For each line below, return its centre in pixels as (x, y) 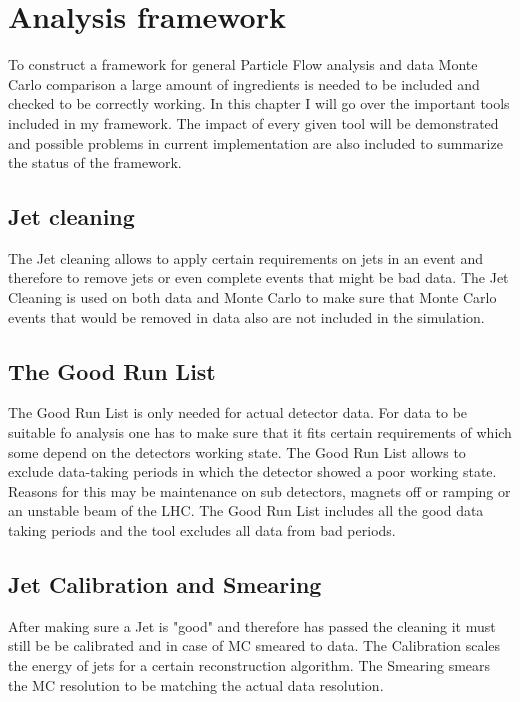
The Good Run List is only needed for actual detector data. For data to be (238, 412)
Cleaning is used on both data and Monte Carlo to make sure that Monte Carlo (252, 297)
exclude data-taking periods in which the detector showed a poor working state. (252, 471)
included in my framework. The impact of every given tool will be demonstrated (253, 122)
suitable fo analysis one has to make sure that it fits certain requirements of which (260, 432)
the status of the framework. (95, 162)
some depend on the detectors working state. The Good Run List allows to (237, 451)
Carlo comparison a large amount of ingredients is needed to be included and (244, 83)
